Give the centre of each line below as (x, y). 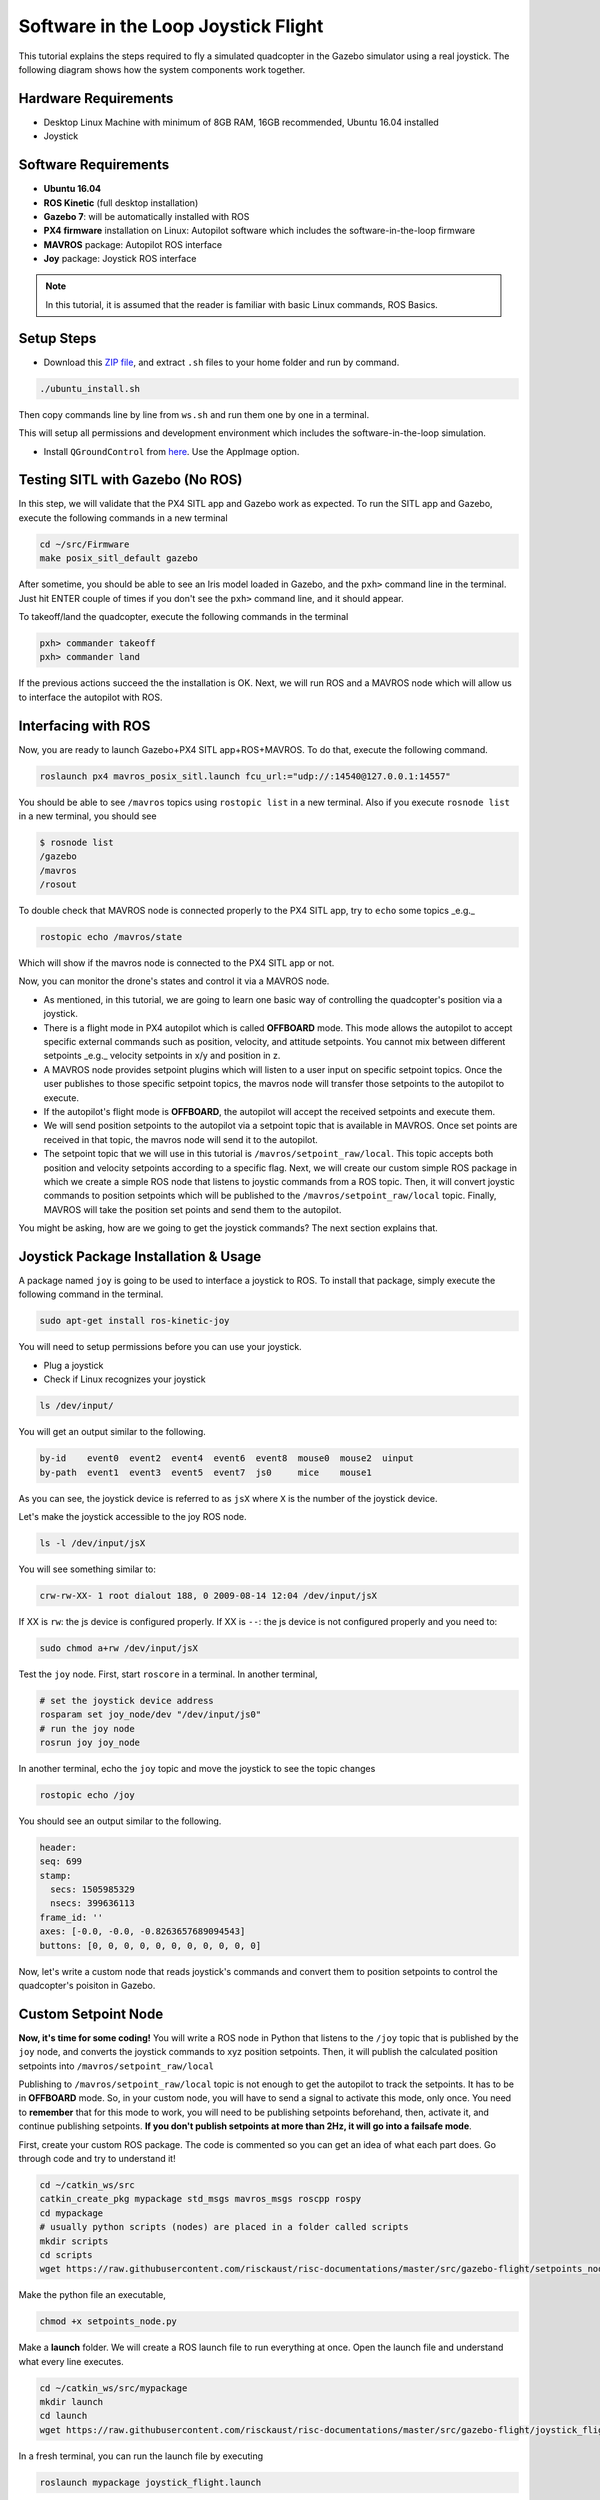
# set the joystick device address (126, 1700)
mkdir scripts (74, 2241)
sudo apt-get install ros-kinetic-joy (134, 1321)
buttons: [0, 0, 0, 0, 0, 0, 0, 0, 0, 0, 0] (150, 1945)
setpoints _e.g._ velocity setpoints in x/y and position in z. (162, 1056)
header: (58, 1847)
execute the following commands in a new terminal (123, 517)
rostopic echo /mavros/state (111, 937)
